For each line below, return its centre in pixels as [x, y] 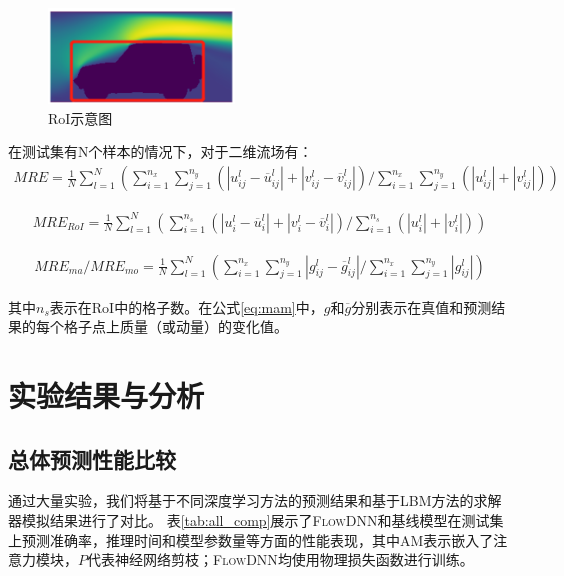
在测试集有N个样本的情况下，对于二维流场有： [160, 151]
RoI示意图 [80, 117]
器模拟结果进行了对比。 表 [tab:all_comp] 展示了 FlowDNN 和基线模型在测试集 [256, 520]
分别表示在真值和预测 [421, 306]
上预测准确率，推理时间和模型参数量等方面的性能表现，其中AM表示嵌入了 [251, 539]
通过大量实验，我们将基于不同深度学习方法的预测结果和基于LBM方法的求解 [255, 500]
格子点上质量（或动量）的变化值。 [175, 326]
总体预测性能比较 [92, 458]
